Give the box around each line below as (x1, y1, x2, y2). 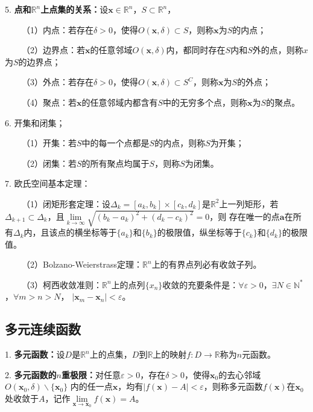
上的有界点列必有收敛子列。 (151, 258, 262, 271)
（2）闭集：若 (21, 156, 77, 169)
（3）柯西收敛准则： (21, 278, 102, 291)
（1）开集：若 (21, 137, 77, 149)
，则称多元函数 (203, 380, 263, 393)
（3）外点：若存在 (21, 76, 93, 88)
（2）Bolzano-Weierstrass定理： (21, 258, 142, 271)
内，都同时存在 (166, 43, 226, 56)
